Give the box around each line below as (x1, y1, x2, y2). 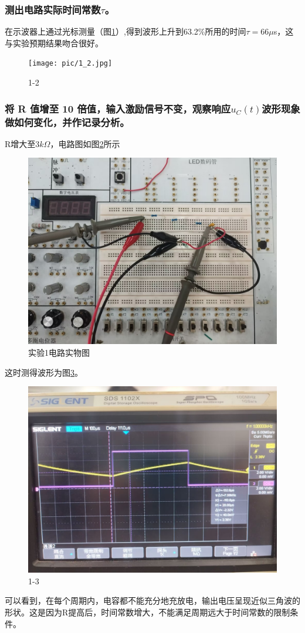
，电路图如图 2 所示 (50, 137, 120, 149)
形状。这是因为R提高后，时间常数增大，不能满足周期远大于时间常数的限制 (5, 605, 290, 618)
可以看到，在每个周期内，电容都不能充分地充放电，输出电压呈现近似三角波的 (5, 594, 300, 607)
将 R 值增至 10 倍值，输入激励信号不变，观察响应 (5, 101, 231, 115)
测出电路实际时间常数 (5, 2, 101, 16)
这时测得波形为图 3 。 (5, 366, 83, 378)
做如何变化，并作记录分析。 (5, 114, 130, 129)
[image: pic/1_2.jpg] (28, 59, 113, 68)
